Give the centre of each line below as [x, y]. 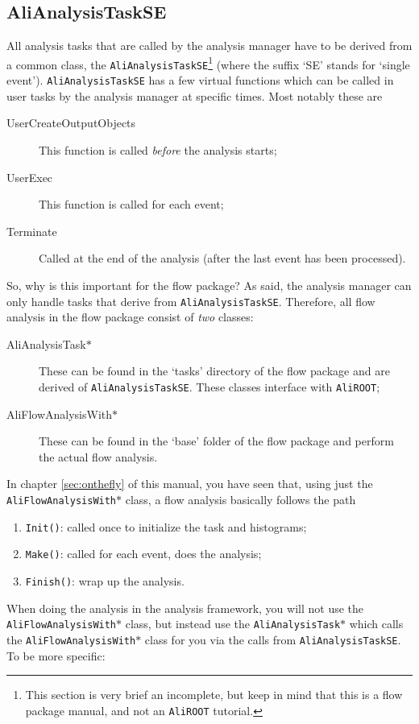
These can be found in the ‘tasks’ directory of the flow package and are [214, 371]
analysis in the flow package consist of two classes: [130, 317]
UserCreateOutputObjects [71, 123]
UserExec [30, 177]
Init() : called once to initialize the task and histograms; [166, 526]
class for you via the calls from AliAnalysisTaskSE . [273, 639]
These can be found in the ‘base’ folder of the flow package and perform [216, 441]
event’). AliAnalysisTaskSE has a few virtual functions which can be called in [200, 80]
